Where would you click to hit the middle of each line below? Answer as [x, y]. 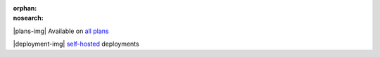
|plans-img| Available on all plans [61, 31]
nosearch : [28, 18]
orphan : [25, 8]
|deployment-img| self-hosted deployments [76, 44]
